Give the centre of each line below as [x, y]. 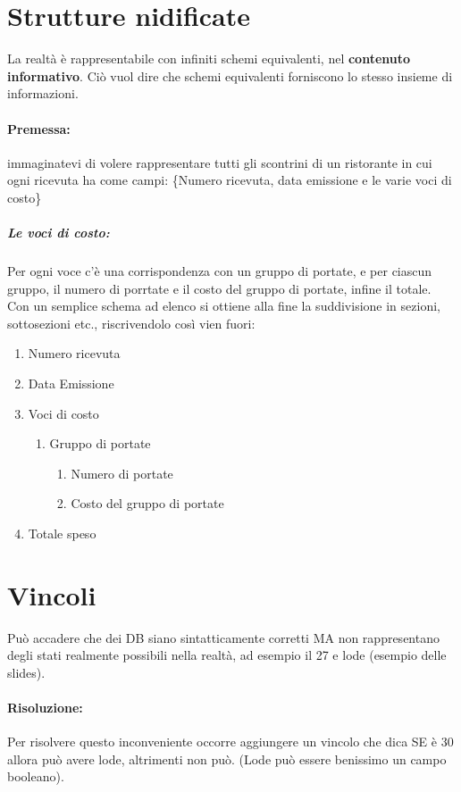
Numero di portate [122, 473]
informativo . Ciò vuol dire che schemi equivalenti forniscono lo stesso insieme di [230, 75]
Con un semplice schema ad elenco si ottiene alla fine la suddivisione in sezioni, [224, 306]
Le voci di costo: [59, 233]
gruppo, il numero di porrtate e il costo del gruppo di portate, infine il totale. [219, 288]
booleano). [36, 776]
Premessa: [39, 128]
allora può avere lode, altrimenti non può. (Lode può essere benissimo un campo [227, 759]
